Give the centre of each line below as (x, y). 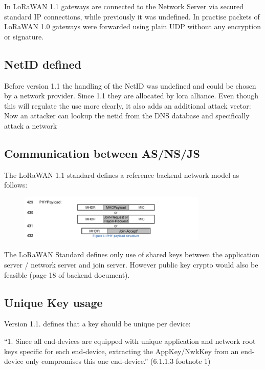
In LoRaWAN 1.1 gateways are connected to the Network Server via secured (124, 6)
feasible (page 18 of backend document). (67, 274)
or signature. (24, 36)
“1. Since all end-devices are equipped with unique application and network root (130, 341)
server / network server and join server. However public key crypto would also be (131, 265)
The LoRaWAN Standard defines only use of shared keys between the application (132, 254)
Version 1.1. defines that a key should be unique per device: (97, 324)
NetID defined (43, 64)
